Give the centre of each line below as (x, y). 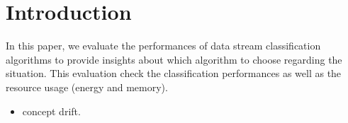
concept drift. (51, 111)
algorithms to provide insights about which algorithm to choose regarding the (174, 59)
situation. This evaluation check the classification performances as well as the (174, 73)
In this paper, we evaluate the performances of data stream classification (163, 46)
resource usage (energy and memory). (87, 87)
